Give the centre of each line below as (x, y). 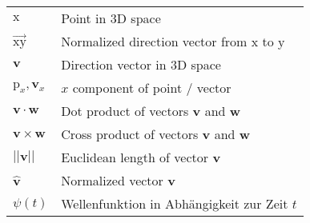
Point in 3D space (111, 18)
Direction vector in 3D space (141, 64)
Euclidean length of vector (135, 157)
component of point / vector (152, 88)
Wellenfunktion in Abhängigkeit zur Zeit (175, 203)
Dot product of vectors (125, 111)
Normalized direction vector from (154, 41)
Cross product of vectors (130, 134)
